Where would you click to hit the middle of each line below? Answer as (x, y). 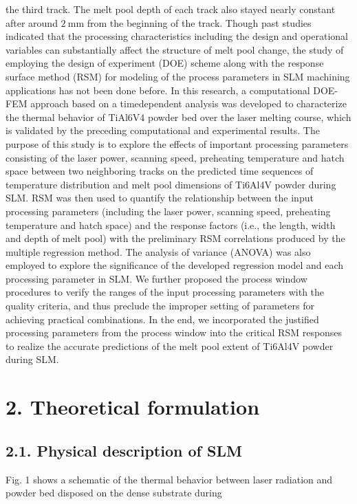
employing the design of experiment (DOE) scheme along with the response (165, 63)
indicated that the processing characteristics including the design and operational (177, 36)
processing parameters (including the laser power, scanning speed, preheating (168, 211)
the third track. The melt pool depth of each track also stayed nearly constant (171, 9)
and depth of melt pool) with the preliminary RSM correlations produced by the (175, 238)
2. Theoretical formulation (133, 407)
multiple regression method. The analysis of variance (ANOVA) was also (158, 251)
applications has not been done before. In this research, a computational (158, 90)
